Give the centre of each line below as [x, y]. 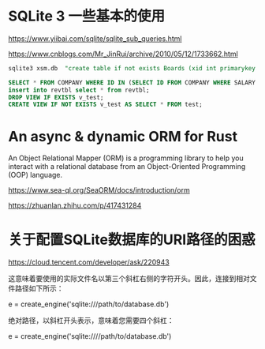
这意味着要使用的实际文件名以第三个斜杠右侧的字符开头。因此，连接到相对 [129, 279]
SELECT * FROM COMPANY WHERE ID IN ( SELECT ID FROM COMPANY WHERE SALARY [132, 83]
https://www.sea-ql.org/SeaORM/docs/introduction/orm [99, 190]
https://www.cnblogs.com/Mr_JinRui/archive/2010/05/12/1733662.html [123, 54]
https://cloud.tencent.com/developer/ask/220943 [89, 262]
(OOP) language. [35, 175]
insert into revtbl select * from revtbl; [79, 90]
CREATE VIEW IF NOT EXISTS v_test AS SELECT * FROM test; [105, 105]
